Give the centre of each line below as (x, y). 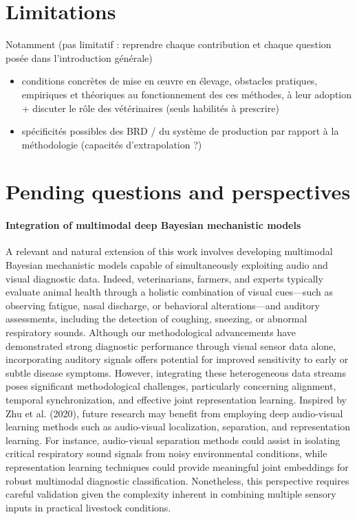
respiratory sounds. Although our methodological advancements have (151, 332)
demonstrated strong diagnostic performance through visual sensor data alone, (171, 345)
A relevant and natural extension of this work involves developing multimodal (169, 251)
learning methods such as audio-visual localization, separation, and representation (178, 427)
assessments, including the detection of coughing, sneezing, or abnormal (156, 319)
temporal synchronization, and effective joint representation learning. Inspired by (176, 399)
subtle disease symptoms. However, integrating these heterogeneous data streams (176, 372)
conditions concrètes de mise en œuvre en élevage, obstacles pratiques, (170, 81)
